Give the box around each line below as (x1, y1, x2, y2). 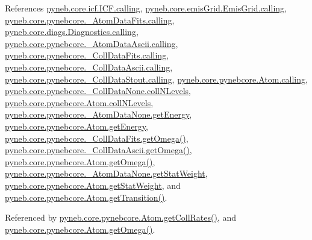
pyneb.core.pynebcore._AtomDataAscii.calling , (5, 37, 178, 49)
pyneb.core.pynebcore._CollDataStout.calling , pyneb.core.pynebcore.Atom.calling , (5, 72, 308, 85)
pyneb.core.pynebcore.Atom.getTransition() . (5, 191, 167, 203)
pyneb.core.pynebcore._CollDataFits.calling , (5, 49, 169, 62)
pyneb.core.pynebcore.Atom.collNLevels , (5, 96, 154, 109)
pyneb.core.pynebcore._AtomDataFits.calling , (5, 13, 175, 26)
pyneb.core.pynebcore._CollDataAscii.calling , (5, 60, 173, 73)
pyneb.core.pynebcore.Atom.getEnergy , (5, 119, 148, 132)
